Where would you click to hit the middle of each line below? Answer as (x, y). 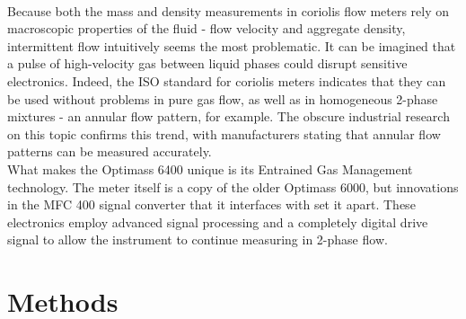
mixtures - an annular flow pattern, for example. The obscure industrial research (229, 116)
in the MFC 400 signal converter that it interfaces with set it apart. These (211, 204)
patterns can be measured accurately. (110, 151)
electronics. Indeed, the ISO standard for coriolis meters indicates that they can (227, 80)
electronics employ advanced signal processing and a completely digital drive (218, 222)
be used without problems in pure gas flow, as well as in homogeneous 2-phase (223, 98)
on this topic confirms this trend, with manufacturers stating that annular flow (224, 133)
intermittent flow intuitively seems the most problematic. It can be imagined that (232, 45)
